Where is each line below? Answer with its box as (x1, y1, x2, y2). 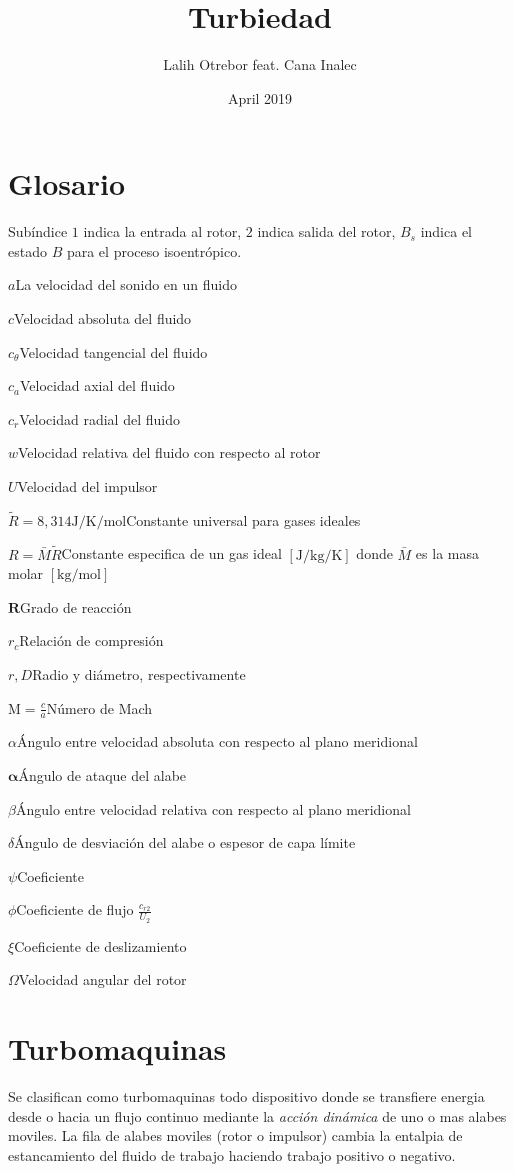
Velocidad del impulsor (17, 476, 158, 496)
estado (8, 240, 47, 261)
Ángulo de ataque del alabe (18, 765, 187, 786)
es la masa (415, 543, 479, 564)
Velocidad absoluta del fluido (14, 308, 192, 329)
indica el (420, 221, 472, 242)
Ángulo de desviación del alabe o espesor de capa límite (14, 832, 356, 853)
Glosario (8, 163, 126, 204)
